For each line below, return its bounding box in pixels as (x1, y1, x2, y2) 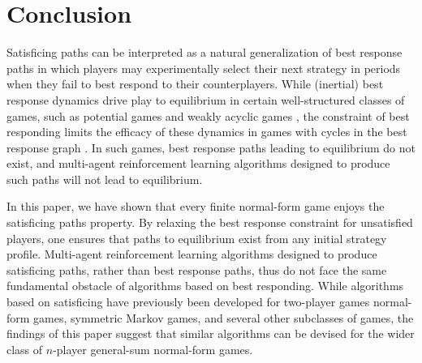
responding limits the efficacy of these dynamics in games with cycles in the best (6, 123, 407, 140)
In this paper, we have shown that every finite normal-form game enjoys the (6, 198, 385, 215)
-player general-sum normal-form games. (53, 340, 253, 357)
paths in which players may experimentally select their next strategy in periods (6, 59, 401, 76)
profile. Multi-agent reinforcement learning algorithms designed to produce (6, 246, 377, 263)
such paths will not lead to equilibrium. (6, 170, 203, 187)
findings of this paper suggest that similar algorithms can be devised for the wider (6, 325, 415, 342)
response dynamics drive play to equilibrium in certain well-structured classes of (6, 91, 405, 108)
